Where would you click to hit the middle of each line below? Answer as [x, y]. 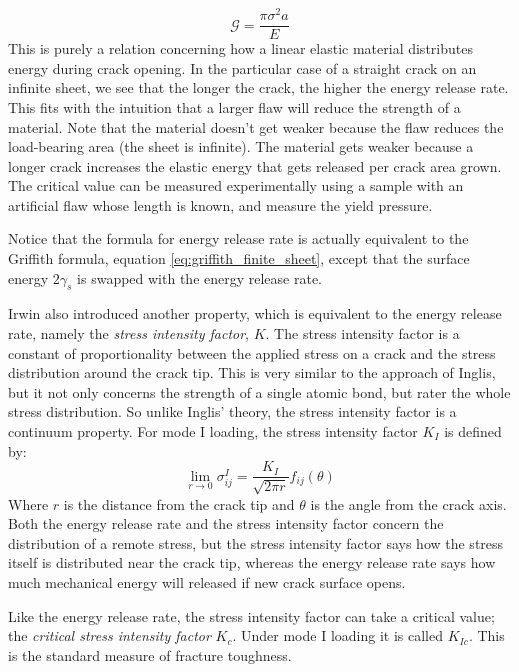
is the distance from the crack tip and [179, 503]
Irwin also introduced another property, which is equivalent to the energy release [255, 313]
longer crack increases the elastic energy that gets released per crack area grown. [255, 165]
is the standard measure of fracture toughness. [150, 654]
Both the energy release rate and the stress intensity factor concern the [226, 523]
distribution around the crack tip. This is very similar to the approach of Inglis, [252, 372]
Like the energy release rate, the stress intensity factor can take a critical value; [251, 615]
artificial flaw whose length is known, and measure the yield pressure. [220, 204]
